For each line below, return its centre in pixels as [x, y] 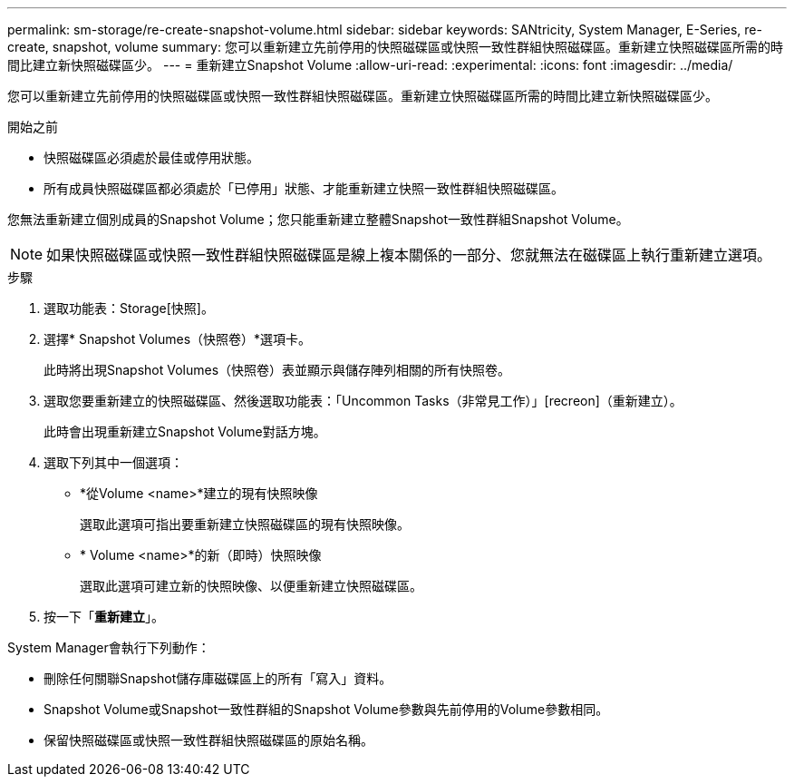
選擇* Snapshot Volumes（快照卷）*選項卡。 [178, 339]
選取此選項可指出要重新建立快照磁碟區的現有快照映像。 [245, 524]
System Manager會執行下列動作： [109, 647]
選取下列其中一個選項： [113, 462]
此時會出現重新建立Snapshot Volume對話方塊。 [185, 431]
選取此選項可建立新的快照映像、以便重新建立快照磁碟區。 [251, 586]
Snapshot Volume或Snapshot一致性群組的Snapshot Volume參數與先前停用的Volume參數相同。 [326, 709]
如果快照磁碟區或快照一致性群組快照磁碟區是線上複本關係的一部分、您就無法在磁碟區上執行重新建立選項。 [409, 255]
